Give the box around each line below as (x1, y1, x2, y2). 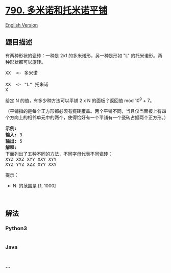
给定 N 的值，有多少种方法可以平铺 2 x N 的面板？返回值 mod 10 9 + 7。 (5, 96, 155, 104)
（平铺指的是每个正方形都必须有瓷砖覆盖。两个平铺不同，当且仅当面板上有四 (5, 108, 166, 114)
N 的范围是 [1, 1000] (12, 183, 56, 189)
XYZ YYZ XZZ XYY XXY (5, 162, 57, 167)
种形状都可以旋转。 (5, 59, 46, 65)
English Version (5, 21, 38, 28)
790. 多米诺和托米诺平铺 (5, 5, 108, 16)
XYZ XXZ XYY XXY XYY (5, 157, 57, 162)
